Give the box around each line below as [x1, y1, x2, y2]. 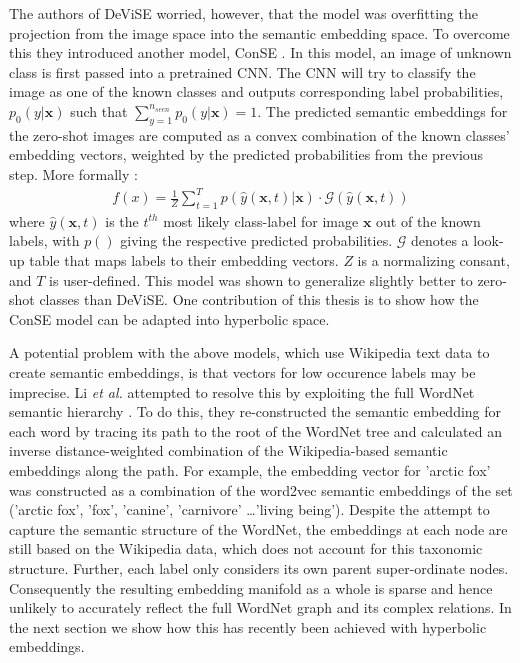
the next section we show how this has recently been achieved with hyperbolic [9, 616, 487, 637]
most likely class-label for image [163, 210, 359, 231]
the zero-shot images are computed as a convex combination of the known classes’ [9, 124, 510, 145]
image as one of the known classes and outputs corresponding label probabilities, [9, 81, 504, 102]
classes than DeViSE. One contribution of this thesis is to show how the [39, 289, 479, 310]
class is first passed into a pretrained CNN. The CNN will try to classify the [9, 61, 476, 82]
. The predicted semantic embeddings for [257, 100, 508, 121]
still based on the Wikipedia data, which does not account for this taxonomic [9, 538, 483, 559]
